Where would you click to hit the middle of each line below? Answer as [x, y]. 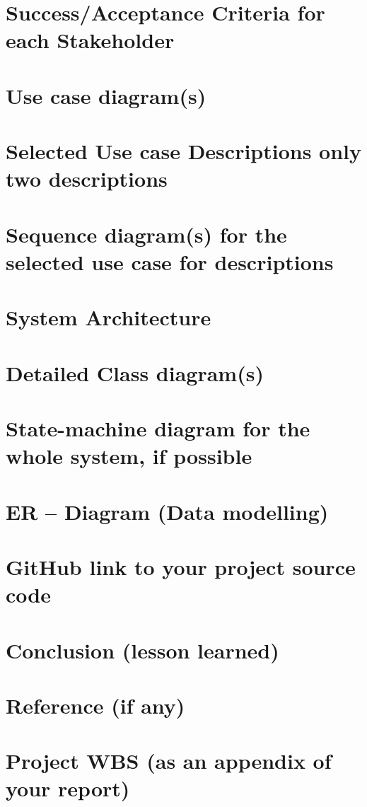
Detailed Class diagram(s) [135, 372]
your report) [68, 788]
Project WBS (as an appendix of [169, 761]
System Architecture [109, 317]
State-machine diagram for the [158, 428]
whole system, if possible [129, 456]
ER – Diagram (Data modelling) [167, 511]
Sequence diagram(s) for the [146, 234]
